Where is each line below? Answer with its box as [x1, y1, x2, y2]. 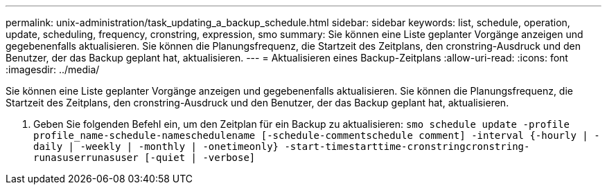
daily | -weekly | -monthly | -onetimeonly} [33, 141, 279, 152]
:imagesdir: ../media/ [6, 64, 100, 75]
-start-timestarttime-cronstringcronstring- [284, 141, 530, 152]
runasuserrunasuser [33, 152, 139, 163]
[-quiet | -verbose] [144, 152, 256, 163]
